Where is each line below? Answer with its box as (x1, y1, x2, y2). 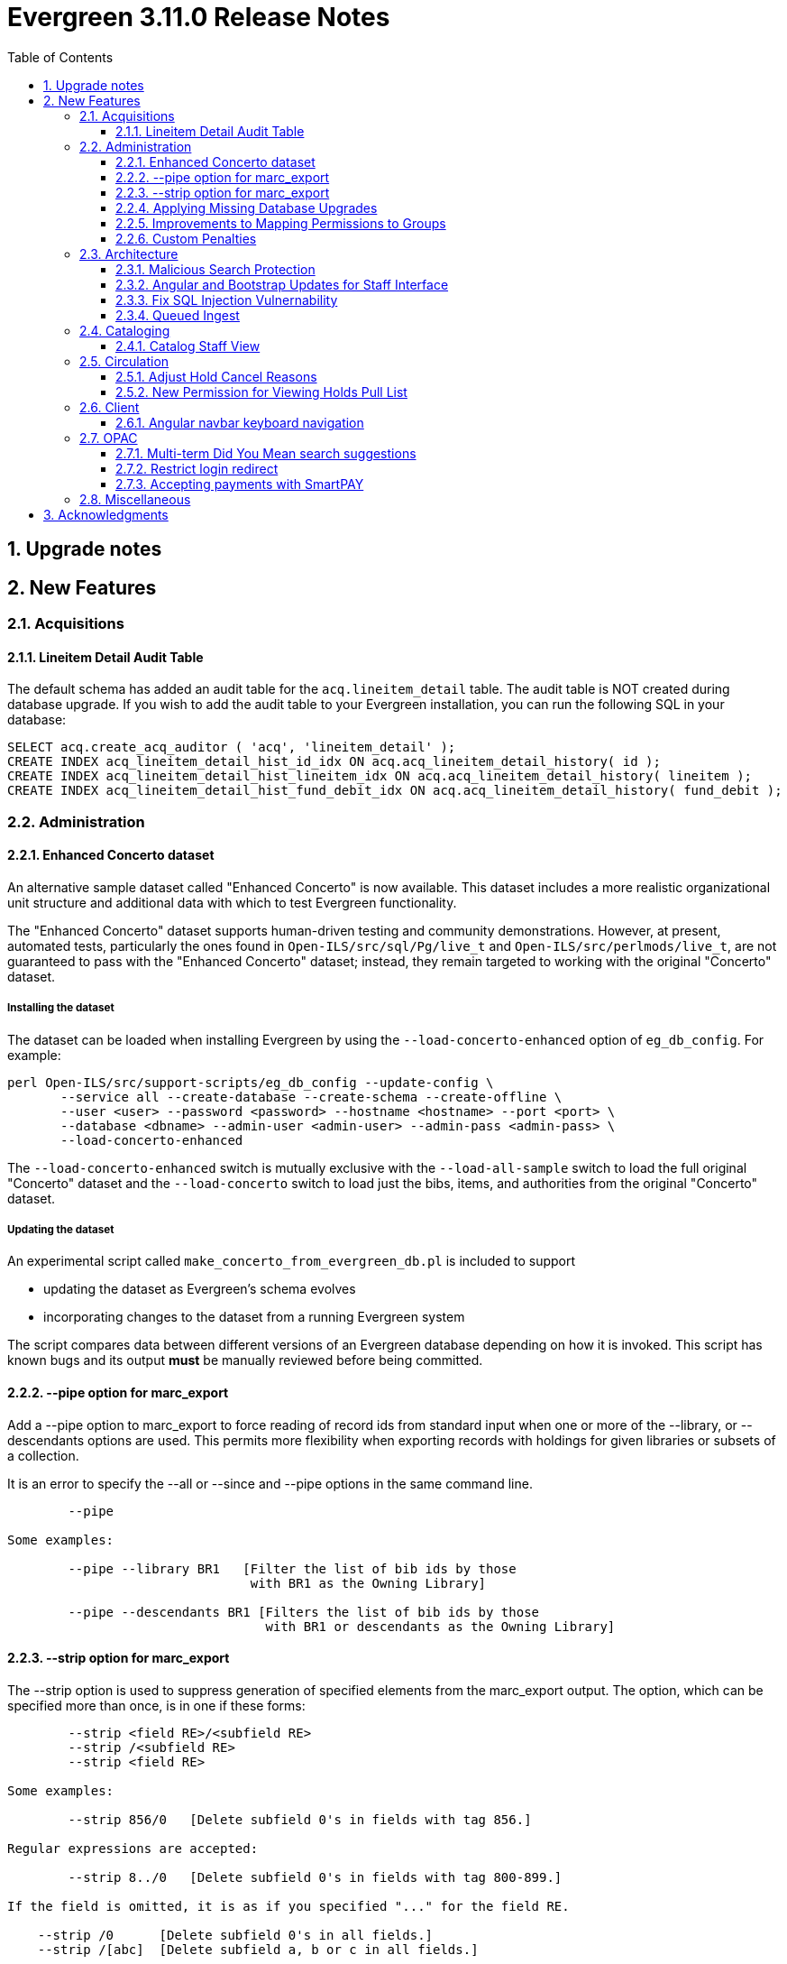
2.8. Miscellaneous (79, 491, 191, 507)
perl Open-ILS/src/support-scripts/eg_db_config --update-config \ (7, 1074, 494, 1090)
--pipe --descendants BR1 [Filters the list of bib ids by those (68, 1604, 540, 1619)
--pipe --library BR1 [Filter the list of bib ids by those (68, 1561, 517, 1576)
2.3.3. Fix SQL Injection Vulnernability (115, 291, 338, 308)
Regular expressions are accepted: (7, 1840, 259, 1856)
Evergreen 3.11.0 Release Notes (7, 2, 390, 32)
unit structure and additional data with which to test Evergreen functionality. (7, 894, 457, 910)
